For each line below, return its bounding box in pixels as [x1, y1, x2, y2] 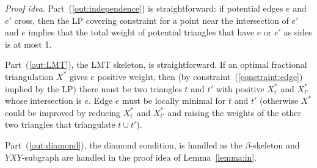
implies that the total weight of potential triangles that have [28, 26, 255, 38]
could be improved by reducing [5, 106, 121, 119]
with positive [216, 82, 264, 95]
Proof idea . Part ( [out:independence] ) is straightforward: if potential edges [5, 2, 283, 14]
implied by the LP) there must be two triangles [5, 82, 182, 95]
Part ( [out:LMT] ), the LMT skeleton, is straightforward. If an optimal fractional [5, 58, 307, 71]
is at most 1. [5, 37, 52, 50]
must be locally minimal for [122, 94, 226, 107]
